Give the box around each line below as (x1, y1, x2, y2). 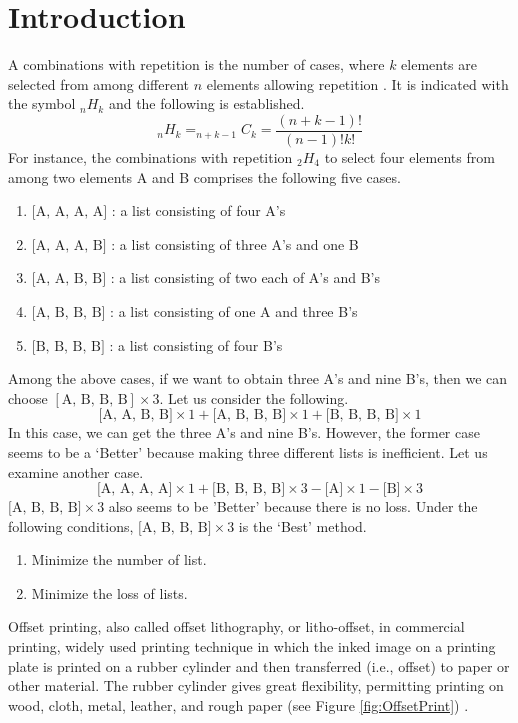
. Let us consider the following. (159, 387, 349, 408)
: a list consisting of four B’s (109, 334, 283, 355)
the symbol (8, 93, 76, 114)
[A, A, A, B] (31, 238, 107, 253)
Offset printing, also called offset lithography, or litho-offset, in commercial (8, 616, 465, 637)
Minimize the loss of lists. (31, 582, 188, 603)
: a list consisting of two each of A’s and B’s (110, 267, 380, 288)
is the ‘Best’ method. (238, 515, 367, 536)
